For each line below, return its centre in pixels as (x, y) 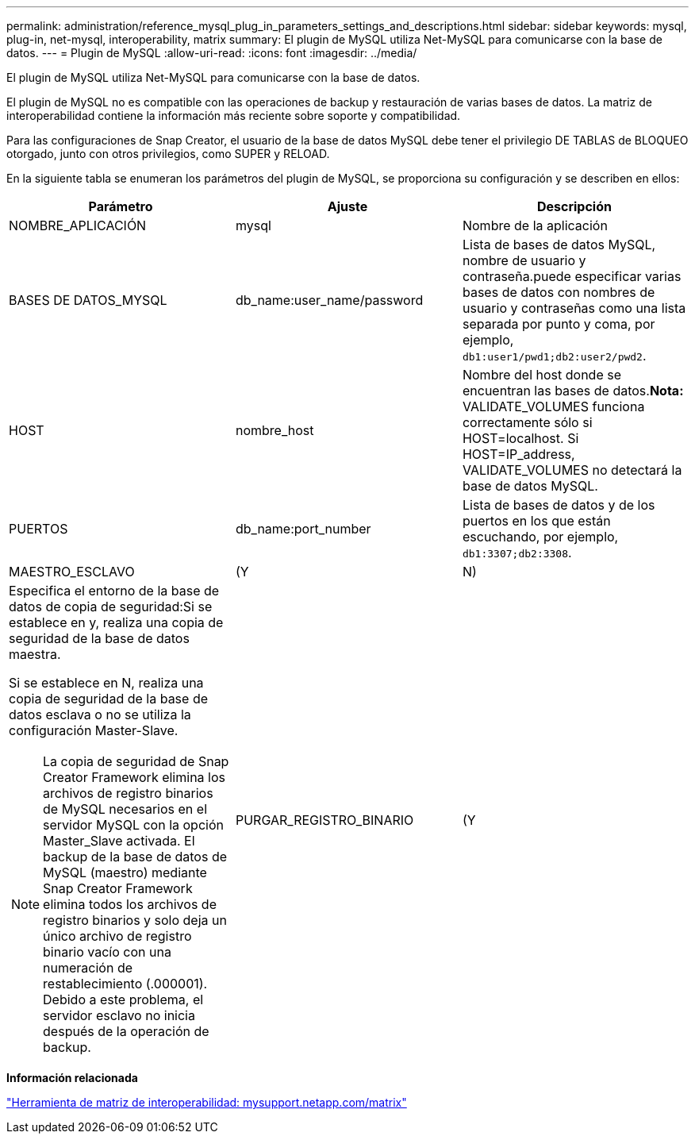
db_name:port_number (303, 529)
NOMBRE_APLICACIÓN (78, 225)
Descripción (574, 206)
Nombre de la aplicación (535, 225)
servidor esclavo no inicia (119, 1015)
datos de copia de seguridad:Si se (111, 607)
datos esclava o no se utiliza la (100, 714)
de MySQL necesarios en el (125, 809)
